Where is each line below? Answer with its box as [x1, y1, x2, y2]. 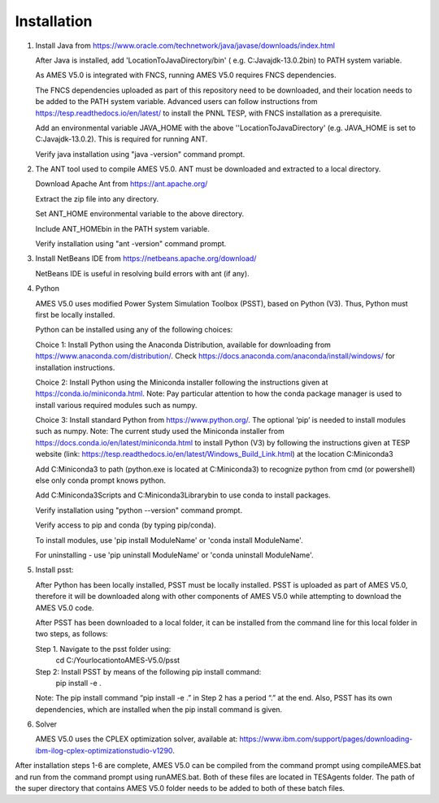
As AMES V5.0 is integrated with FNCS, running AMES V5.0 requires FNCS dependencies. [35, 70, 337, 80]
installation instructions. [35, 362, 115, 372]
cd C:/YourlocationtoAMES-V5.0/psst [55, 655, 180, 666]
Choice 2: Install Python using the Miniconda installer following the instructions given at [35, 377, 328, 387]
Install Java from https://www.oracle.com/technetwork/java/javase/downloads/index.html [35, 41, 335, 50]
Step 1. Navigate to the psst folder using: [35, 644, 172, 653]
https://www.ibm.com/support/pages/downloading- [239, 734, 413, 744]
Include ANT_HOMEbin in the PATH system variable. [35, 224, 211, 233]
